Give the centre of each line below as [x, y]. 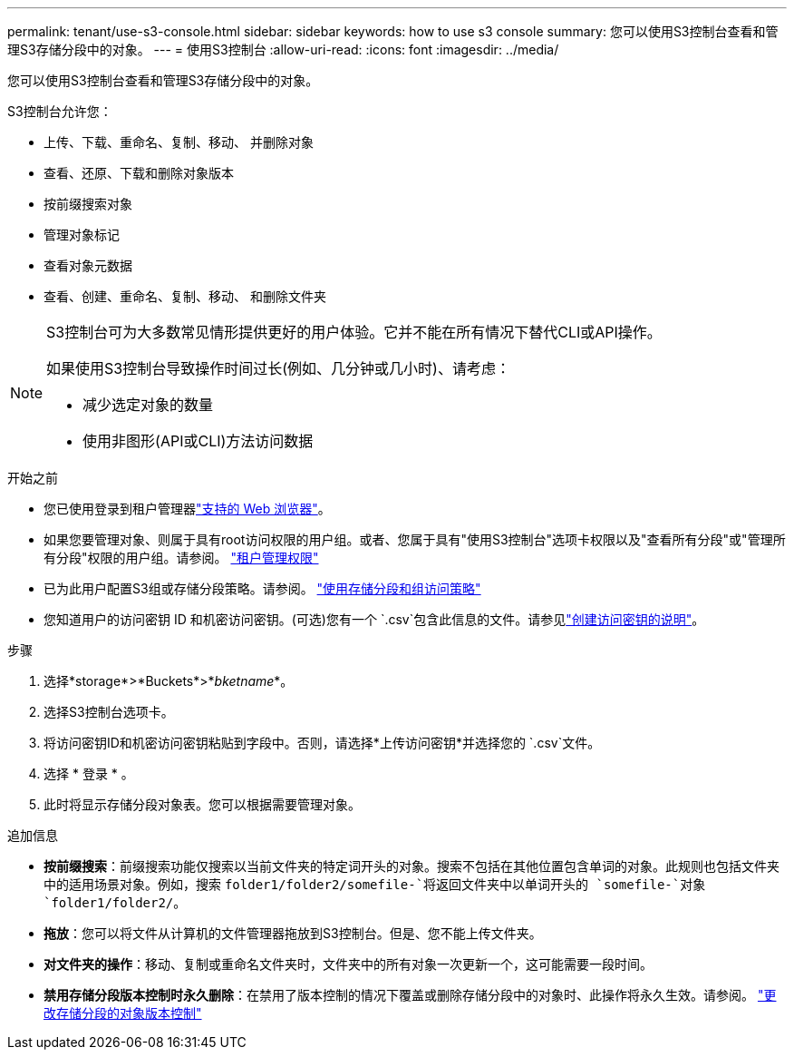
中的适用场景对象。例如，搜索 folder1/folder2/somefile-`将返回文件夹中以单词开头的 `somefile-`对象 [375, 884]
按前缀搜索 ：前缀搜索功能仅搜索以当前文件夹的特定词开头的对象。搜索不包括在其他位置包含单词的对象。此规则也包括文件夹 [412, 866]
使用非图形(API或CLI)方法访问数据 [198, 441]
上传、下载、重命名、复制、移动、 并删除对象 [179, 142]
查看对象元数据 [88, 265]
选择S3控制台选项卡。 [109, 712]
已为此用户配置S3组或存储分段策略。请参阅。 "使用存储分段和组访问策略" [262, 588]
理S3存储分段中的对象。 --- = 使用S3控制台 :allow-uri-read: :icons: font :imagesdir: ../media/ [283, 49]
